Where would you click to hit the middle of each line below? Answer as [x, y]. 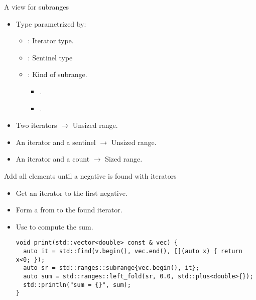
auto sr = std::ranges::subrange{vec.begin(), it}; [111, 268]
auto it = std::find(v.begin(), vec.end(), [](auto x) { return [133, 251]
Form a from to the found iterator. [69, 210]
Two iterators [36, 125]
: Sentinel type [50, 57]
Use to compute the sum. [54, 226]
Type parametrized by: [51, 23]
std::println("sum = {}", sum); [77, 285]
